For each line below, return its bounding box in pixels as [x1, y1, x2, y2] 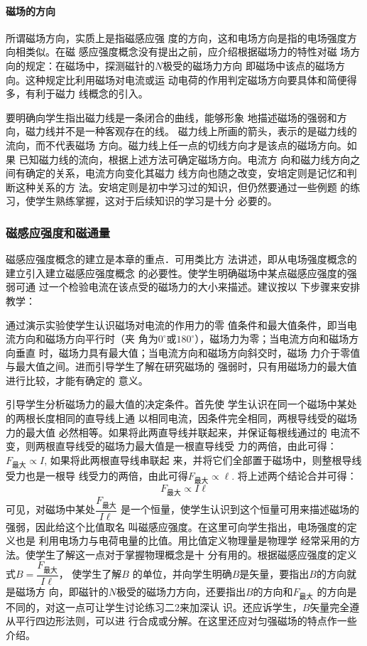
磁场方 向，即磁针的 [15, 583, 109, 598]
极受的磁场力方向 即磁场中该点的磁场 [163, 58, 335, 72]
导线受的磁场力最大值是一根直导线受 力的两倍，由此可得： [65, 438, 337, 453]
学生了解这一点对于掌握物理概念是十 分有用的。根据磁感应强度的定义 [35, 547, 357, 561]
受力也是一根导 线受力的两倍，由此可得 [6, 468, 188, 483]
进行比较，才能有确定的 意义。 [6, 372, 148, 387]
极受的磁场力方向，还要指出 [116, 583, 246, 598]
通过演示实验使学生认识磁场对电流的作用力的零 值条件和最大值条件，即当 [6, 317, 347, 332]
